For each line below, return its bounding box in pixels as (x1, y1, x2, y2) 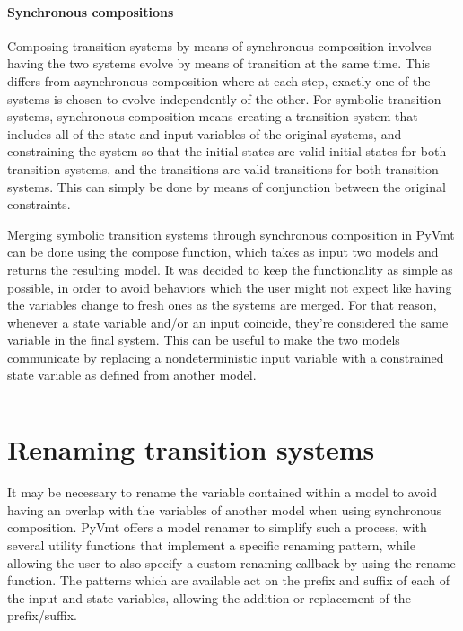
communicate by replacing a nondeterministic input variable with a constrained (7, 347, 444, 366)
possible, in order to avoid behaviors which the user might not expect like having (7, 277, 452, 296)
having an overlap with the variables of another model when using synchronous (7, 500, 442, 519)
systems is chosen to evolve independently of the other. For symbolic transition (7, 89, 441, 108)
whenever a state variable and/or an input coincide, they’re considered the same (7, 312, 449, 331)
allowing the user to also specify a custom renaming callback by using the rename (7, 553, 456, 572)
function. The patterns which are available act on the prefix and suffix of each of (7, 571, 450, 590)
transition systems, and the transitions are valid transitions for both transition (7, 159, 439, 178)
